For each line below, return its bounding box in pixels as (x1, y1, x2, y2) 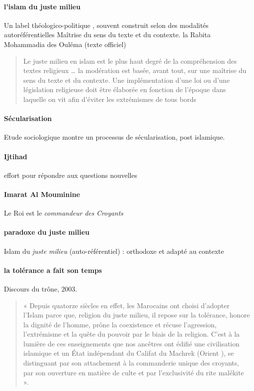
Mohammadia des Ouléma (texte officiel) (4, 39, 126, 49)
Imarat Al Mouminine (4, 189, 80, 199)
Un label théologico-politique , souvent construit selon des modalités (4, 20, 209, 30)
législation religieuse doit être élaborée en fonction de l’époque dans (23, 84, 226, 95)
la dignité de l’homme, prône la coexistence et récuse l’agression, (23, 319, 217, 329)
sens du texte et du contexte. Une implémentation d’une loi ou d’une (23, 74, 230, 85)
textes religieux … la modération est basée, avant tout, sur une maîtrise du (23, 65, 247, 75)
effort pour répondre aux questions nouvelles (4, 170, 138, 180)
